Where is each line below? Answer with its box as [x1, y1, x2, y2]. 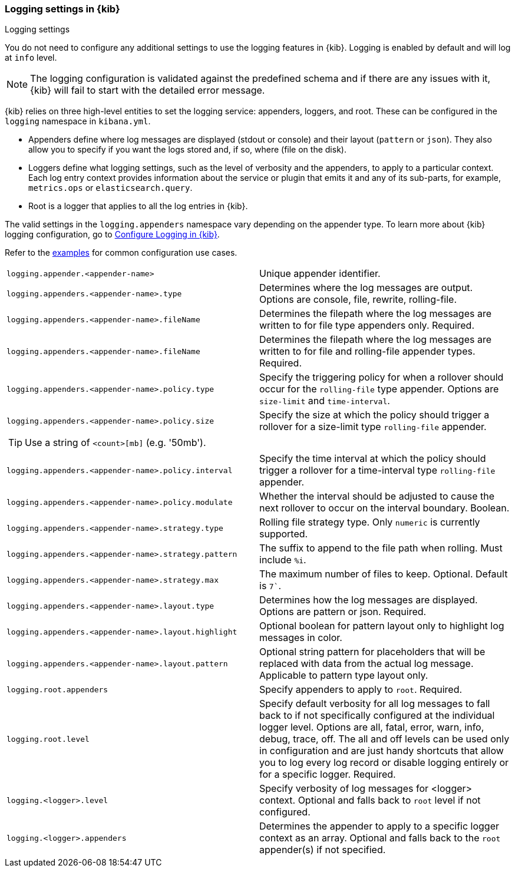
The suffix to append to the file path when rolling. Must [259, 542, 503, 554]
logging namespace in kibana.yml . [5, 116, 151, 127]
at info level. [5, 52, 57, 63]
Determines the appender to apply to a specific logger [259, 820, 500, 833]
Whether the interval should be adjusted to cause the [259, 490, 495, 503]
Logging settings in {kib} [5, 3, 120, 15]
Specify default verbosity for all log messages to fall [259, 698, 490, 710]
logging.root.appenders [6, 685, 108, 694]
